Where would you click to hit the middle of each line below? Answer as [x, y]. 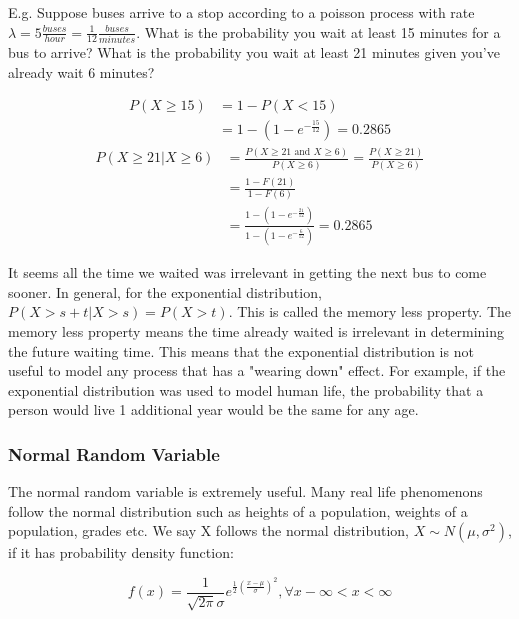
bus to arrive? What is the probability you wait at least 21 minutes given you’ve [254, 51]
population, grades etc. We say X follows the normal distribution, [209, 530]
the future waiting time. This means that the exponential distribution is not [241, 350]
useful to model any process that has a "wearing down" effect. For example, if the [257, 370]
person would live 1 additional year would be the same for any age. [213, 409]
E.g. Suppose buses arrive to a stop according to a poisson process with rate [241, 12]
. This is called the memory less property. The [369, 311]
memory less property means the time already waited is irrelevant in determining [256, 330]
